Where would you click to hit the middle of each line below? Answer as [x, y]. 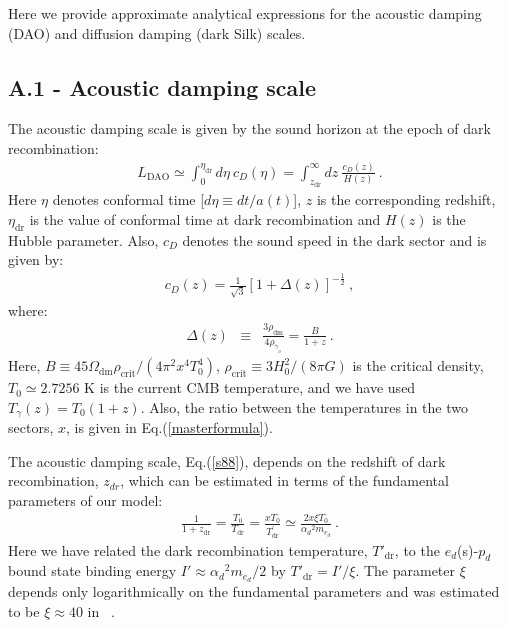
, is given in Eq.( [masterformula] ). [169, 427]
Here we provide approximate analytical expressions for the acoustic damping [245, 13]
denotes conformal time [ [128, 199]
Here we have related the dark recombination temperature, [188, 549]
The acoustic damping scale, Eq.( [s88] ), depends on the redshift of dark [227, 460]
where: [28, 309]
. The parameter [405, 570]
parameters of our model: [85, 499]
